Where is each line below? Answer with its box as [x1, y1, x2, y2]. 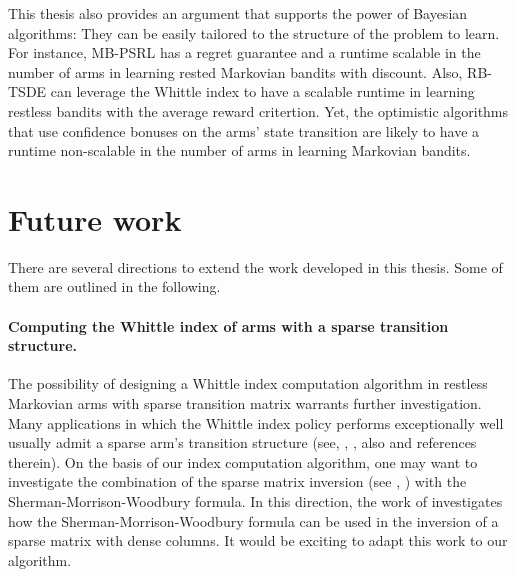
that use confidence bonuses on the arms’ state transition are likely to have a [8, 120, 480, 141]
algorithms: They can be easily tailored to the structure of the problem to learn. [8, 22, 500, 43]
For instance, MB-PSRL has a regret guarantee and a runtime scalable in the [8, 42, 481, 63]
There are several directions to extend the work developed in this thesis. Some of [8, 256, 503, 277]
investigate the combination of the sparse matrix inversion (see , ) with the [8, 471, 467, 492]
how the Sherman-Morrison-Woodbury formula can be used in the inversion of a [8, 510, 499, 531]
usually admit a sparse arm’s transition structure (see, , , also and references [8, 432, 477, 453]
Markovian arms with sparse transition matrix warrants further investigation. [8, 393, 482, 414]
